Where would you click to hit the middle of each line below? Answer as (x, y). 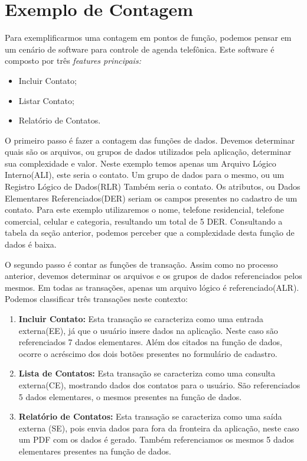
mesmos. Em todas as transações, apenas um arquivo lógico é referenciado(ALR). (152, 287)
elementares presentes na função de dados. (95, 451)
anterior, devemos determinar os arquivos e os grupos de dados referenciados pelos (153, 276)
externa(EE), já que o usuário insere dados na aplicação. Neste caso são (148, 330)
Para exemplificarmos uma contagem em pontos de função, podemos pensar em (148, 38)
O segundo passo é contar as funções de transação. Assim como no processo (141, 264)
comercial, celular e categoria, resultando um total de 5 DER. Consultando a (144, 221)
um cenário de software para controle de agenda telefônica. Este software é (140, 49)
